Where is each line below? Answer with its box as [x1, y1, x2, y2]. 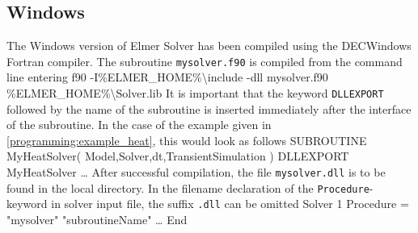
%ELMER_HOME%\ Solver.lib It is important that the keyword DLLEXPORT [6, 85, 384, 102]
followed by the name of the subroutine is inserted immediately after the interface [6, 100, 412, 117]
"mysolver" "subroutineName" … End [6, 211, 188, 228]
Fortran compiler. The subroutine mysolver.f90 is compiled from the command [6, 52, 403, 69]
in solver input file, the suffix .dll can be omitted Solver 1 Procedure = [51, 195, 409, 212]
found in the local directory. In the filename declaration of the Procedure [6, 179, 369, 196]
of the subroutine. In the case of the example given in [6, 116, 272, 133]
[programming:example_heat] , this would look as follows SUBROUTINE [6, 131, 367, 148]
